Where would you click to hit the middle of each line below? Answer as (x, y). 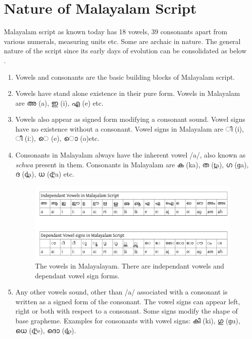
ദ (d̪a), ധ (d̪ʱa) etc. (45, 174)
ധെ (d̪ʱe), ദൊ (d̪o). (46, 330)
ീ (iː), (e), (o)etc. (57, 138)
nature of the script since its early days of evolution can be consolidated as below (125, 51)
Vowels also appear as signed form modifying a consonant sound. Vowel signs (130, 119)
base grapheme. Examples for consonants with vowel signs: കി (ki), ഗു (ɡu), (128, 321)
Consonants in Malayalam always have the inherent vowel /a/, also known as (130, 155)
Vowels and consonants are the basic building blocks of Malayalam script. (125, 77)
